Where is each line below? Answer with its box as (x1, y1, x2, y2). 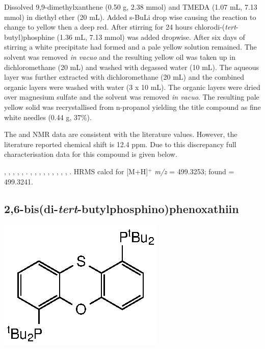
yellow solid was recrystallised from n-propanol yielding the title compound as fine (4, 101, 261, 112)
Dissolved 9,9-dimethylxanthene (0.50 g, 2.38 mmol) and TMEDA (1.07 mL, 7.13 (4, 2, 257, 12)
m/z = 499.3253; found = (154, 166, 234, 176)
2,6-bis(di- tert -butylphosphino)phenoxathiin (4, 201, 239, 217)
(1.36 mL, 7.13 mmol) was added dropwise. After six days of (57, 31, 245, 42)
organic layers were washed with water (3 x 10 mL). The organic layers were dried (4, 81, 260, 92)
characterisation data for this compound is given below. (4, 149, 177, 159)
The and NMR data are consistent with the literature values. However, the (4, 129, 237, 139)
